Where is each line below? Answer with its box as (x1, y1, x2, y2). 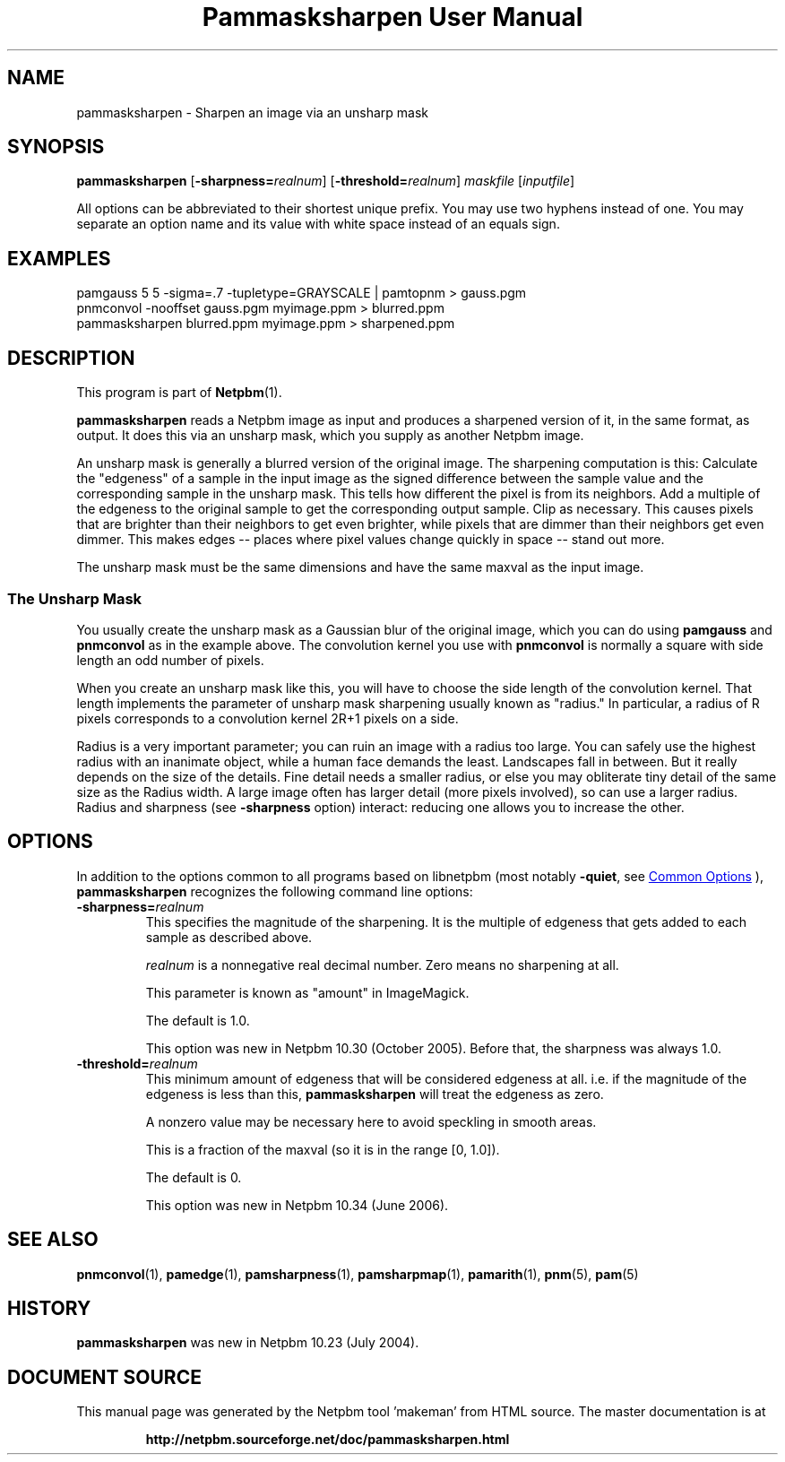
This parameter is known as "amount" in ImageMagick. (145, 984, 470, 1000)
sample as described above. (145, 929, 313, 945)
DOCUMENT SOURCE (7, 1365, 202, 1388)
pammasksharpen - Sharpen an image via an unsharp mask (76, 104, 428, 120)
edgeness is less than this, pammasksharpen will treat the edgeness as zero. (145, 1086, 604, 1102)
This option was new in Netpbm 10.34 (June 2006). (145, 1197, 449, 1213)
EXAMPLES (7, 247, 111, 270)
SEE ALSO (7, 1228, 99, 1251)
